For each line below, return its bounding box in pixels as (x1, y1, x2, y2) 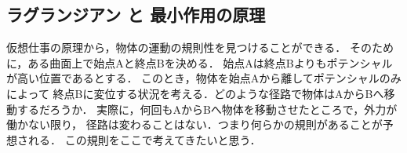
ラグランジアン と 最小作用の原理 (6, 2, 266, 27)
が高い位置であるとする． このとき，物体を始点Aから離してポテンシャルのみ (6, 70, 402, 86)
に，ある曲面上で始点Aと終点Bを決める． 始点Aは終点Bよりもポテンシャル (6, 54, 393, 71)
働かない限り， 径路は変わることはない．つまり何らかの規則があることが (6, 116, 383, 133)
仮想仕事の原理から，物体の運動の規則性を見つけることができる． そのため (6, 39, 394, 56)
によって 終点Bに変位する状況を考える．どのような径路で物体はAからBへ (6, 85, 384, 101)
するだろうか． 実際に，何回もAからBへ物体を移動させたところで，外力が (16, 100, 398, 117)
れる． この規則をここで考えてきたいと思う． (27, 131, 261, 148)
